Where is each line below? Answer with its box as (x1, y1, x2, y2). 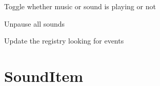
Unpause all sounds (4, 18, 65, 29)
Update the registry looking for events (4, 35, 124, 46)
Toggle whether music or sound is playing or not (4, 1, 156, 11)
